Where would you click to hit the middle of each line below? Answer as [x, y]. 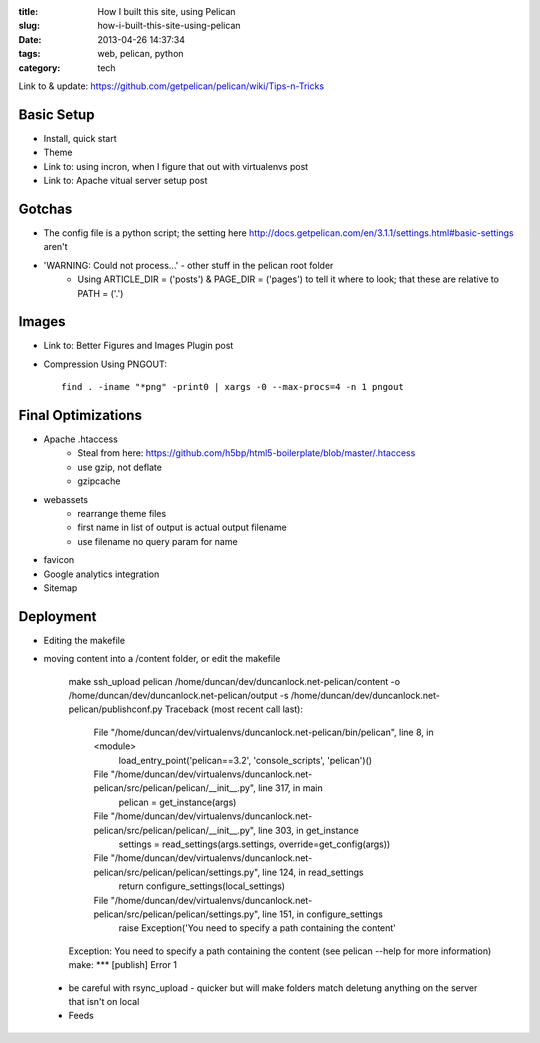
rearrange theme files [122, 514]
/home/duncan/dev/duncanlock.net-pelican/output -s [178, 696]
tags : [29, 54]
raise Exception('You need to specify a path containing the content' [257, 928]
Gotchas [45, 208]
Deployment [57, 616]
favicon [59, 560]
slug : [29, 26]
